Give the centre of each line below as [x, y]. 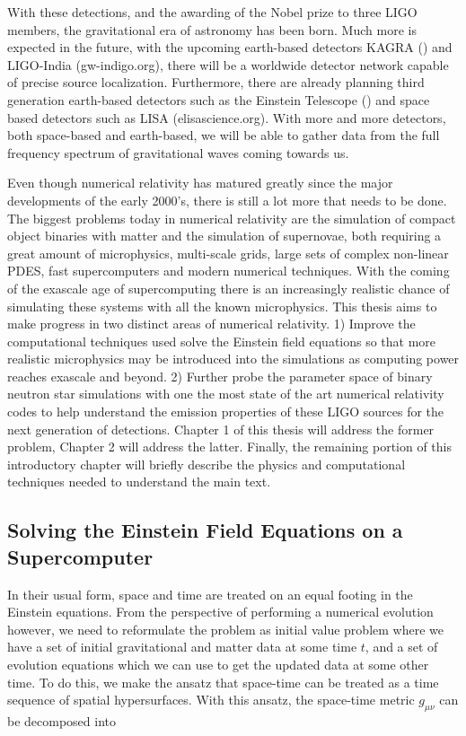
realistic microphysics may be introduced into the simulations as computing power [233, 359]
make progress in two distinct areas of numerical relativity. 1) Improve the [211, 324]
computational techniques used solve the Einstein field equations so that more [222, 341]
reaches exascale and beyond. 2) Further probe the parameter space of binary [220, 376]
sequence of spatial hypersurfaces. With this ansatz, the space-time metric [211, 700]
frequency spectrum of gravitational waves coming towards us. [178, 152]
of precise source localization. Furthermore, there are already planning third [216, 82]
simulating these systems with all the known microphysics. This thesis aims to [222, 306]
